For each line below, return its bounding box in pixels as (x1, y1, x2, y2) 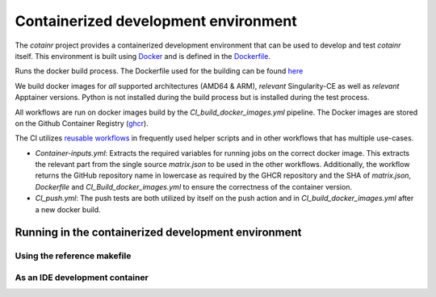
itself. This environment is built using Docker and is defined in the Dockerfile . (15, 51, 270, 61)
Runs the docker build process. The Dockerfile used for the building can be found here (15, 66, 304, 76)
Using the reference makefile (15, 250, 132, 261)
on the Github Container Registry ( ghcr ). (15, 118, 149, 128)
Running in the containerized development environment (15, 226, 302, 240)
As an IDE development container (15, 271, 149, 282)
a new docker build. (35, 204, 101, 214)
